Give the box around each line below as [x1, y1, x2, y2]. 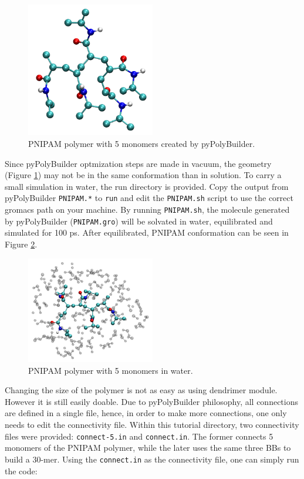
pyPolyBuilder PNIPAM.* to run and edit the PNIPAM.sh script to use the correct [5, 192, 293, 204]
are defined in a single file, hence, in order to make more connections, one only [5, 407, 287, 419]
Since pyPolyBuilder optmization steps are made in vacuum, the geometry [5, 157, 272, 169]
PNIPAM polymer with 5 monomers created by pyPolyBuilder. [28, 138, 255, 150]
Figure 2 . [5, 238, 38, 250]
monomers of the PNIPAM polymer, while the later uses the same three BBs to [5, 441, 291, 454]
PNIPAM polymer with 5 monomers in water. [28, 364, 193, 376]
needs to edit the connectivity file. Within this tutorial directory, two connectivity [5, 418, 299, 431]
